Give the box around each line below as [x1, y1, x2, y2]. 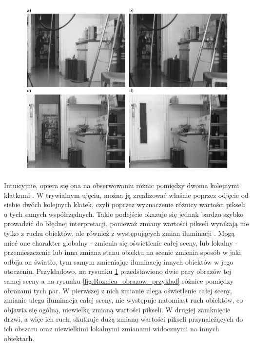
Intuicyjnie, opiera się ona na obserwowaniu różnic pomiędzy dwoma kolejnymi [4, 180, 239, 191]
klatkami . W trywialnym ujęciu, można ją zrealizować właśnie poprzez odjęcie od [4, 190, 249, 200]
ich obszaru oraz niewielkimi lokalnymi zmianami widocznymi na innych [4, 323, 219, 333]
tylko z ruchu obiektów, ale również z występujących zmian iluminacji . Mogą [4, 228, 235, 238]
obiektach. [4, 333, 35, 343]
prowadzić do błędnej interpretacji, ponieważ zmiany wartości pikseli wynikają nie [4, 218, 249, 229]
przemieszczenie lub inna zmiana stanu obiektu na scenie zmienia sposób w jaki [4, 247, 241, 257]
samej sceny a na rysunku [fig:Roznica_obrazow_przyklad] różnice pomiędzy [4, 275, 234, 286]
